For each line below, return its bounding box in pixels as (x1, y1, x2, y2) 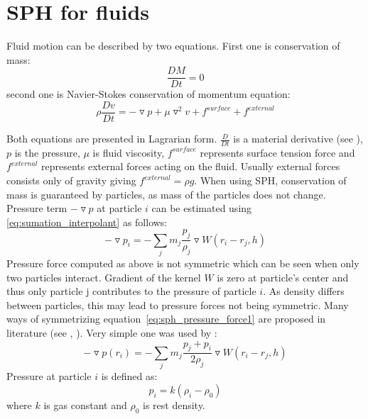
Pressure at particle (6, 369, 92, 384)
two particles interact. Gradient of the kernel (6, 269, 201, 284)
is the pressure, (14, 145, 80, 160)
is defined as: (101, 369, 158, 384)
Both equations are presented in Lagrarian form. (6, 131, 217, 146)
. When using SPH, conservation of (194, 173, 347, 188)
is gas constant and (43, 397, 127, 412)
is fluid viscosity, (92, 145, 165, 160)
